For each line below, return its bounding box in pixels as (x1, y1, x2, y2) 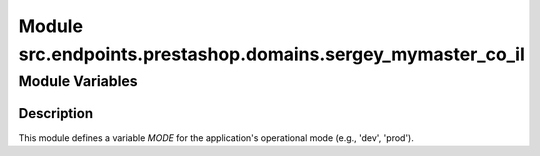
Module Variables (18, 72, 139, 90)
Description (18, 105, 94, 122)
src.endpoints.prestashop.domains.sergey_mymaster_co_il (18, 43, 525, 65)
